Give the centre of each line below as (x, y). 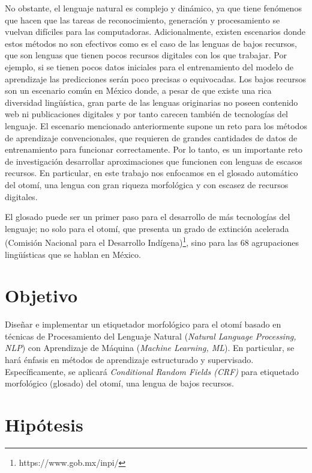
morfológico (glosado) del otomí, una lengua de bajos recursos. (119, 383)
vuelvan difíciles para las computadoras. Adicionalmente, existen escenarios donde (155, 32)
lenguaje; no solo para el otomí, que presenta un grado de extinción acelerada (147, 228)
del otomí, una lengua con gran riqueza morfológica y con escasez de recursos (147, 184)
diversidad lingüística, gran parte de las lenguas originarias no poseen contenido (151, 102)
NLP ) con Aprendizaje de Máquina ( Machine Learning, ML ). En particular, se (150, 348)
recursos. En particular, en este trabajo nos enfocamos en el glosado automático (151, 173)
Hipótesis (44, 424)
